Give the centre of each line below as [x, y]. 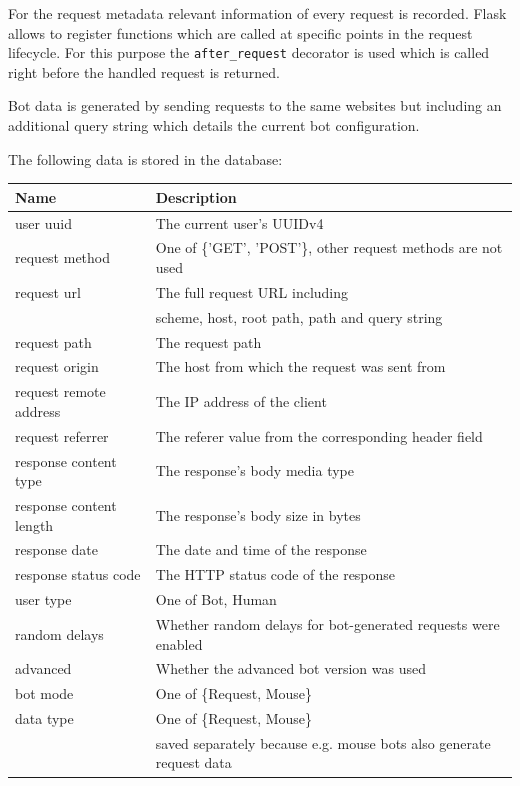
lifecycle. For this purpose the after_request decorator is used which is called [249, 52]
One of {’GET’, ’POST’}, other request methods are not [329, 247]
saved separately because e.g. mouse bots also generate [323, 742]
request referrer [62, 435]
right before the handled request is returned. [144, 71]
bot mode [44, 693]
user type [43, 599]
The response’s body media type [254, 470]
